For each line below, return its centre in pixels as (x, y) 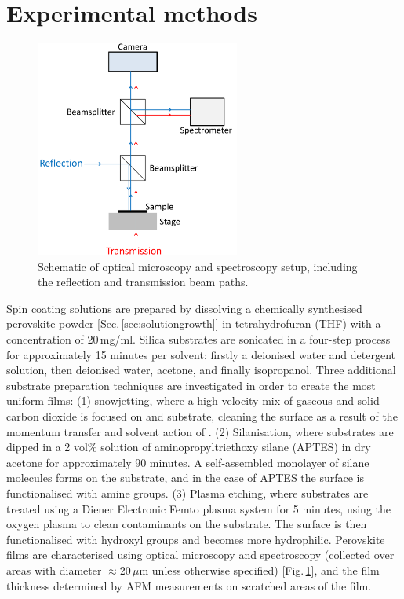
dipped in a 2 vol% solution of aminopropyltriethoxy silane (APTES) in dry (189, 447)
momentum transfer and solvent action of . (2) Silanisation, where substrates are (200, 431)
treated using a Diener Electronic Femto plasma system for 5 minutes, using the (198, 508)
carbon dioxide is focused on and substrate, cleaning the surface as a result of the (202, 416)
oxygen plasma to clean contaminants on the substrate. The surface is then (187, 524)
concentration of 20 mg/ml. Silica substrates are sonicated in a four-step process (198, 339)
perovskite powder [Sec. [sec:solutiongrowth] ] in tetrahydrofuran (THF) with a (194, 323)
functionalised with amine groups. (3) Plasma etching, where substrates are (187, 492)
